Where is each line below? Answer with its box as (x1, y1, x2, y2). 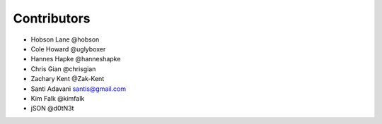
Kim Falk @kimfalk (30, 94, 85, 102)
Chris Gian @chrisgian (30, 64, 96, 73)
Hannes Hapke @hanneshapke (30, 55, 121, 63)
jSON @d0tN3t (30, 104, 74, 113)
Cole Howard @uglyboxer (30, 44, 106, 53)
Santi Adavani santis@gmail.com (30, 85, 127, 93)
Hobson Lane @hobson (30, 35, 100, 44)
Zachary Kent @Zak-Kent (30, 75, 105, 83)
